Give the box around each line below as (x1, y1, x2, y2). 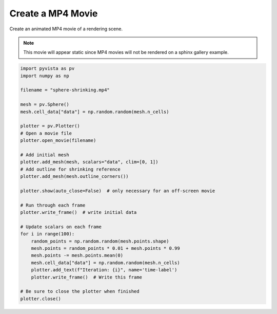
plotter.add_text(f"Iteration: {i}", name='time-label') (31, 267, 177, 273)
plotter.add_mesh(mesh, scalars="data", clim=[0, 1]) (20, 159, 159, 165)
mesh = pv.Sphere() (20, 102, 69, 107)
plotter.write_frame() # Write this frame (31, 274, 142, 280)
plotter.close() (20, 295, 62, 302)
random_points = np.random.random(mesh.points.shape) (31, 238, 169, 244)
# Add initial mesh (20, 152, 69, 158)
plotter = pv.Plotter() (20, 123, 81, 129)
